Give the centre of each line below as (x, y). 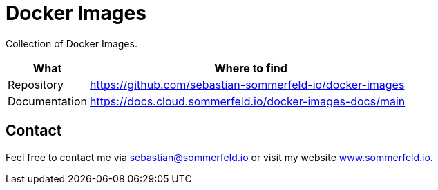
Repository (36, 84)
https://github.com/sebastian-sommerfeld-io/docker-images (247, 84)
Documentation (47, 101)
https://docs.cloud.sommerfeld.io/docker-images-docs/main (248, 101)
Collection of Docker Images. (72, 43)
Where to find (251, 68)
